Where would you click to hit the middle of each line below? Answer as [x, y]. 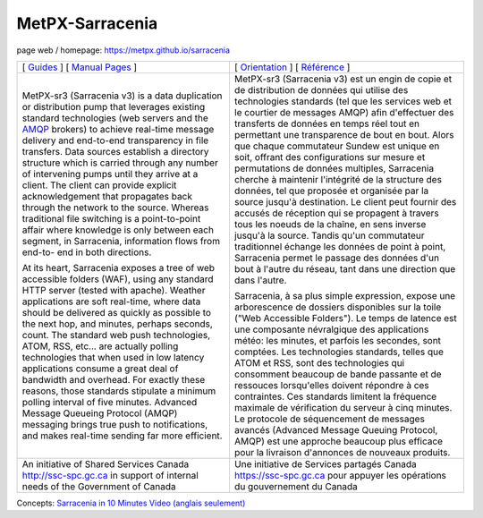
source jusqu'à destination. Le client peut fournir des [345, 201]
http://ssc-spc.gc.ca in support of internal [110, 475]
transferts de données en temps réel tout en [327, 123]
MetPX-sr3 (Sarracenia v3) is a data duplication [122, 96]
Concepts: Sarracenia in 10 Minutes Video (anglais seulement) [131, 503]
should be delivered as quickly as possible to [117, 312]
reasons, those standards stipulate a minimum [119, 391]
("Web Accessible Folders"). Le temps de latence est [345, 318]
